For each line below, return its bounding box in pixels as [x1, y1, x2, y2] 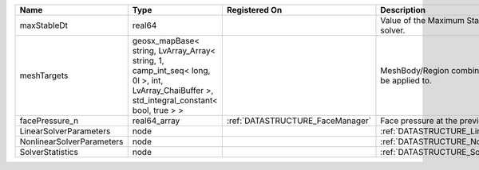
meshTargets [19, 70, 69, 81]
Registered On [226, 5, 283, 15]
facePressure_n [19, 115, 79, 126]
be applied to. [380, 75, 433, 86]
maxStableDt [19, 20, 68, 31]
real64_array [132, 115, 180, 126]
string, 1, [132, 56, 164, 66]
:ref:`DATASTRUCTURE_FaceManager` [226, 115, 371, 126]
